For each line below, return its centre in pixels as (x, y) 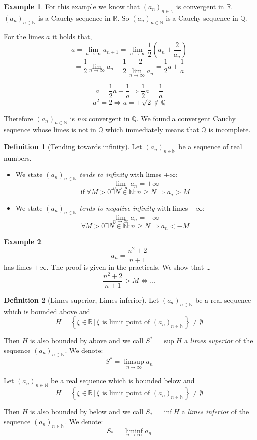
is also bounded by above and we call (87, 340)
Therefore (19, 118)
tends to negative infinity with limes (134, 208)
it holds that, (72, 36)
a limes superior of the (218, 340)
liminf (134, 431)
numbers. (18, 157)
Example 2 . (24, 241)
